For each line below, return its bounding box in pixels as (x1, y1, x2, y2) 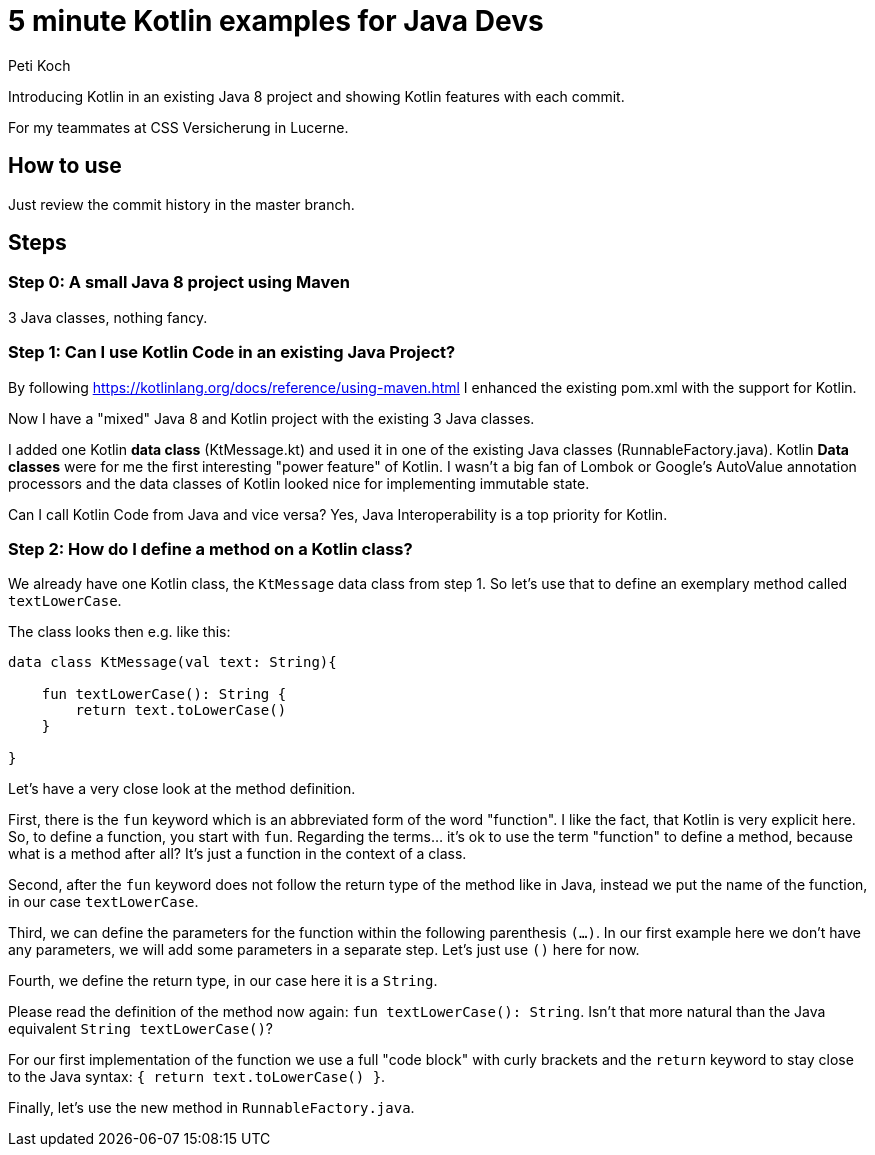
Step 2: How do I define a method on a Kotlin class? (8, 538, 413, 559)
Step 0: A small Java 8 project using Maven (8, 272, 350, 293)
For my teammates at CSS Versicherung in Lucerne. (8, 118, 349, 136)
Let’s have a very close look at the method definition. (8, 780, 356, 798)
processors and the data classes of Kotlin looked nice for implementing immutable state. (8, 474, 590, 492)
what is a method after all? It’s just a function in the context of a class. (8, 845, 467, 863)
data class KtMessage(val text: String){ (8, 654, 337, 671)
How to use (8, 153, 122, 179)
